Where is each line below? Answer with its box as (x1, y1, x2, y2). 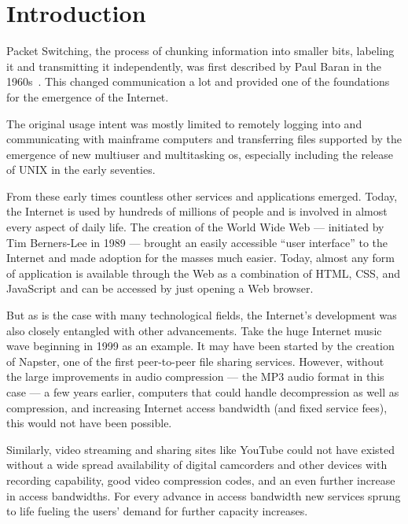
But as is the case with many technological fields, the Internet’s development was (6, 307, 397, 323)
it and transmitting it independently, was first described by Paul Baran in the (6, 57, 381, 74)
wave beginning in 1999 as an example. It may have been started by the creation (6, 338, 395, 354)
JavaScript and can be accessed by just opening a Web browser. (6, 280, 314, 297)
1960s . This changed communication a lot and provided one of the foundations (6, 73, 390, 90)
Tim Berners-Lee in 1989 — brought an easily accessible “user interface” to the (6, 234, 388, 250)
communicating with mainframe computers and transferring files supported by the (6, 131, 402, 147)
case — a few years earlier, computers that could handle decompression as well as (6, 384, 399, 400)
